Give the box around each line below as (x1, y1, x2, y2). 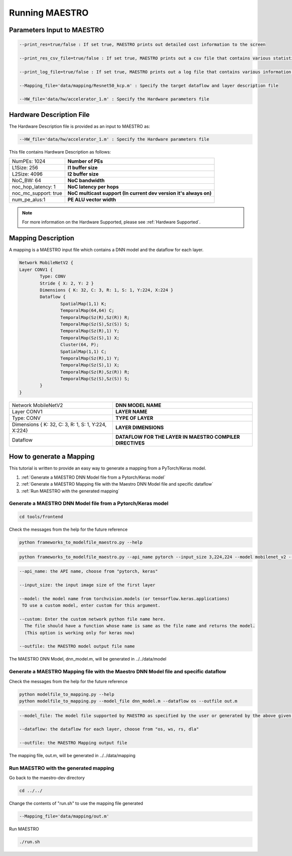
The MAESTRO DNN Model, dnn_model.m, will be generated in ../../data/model (9, 656, 166, 662)
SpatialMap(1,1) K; (60, 301, 107, 307)
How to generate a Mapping (9, 452, 95, 461)
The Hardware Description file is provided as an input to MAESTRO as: (9, 123, 150, 129)
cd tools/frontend (19, 514, 63, 520)
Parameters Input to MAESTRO (9, 26, 104, 34)
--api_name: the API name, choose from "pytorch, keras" (19, 568, 158, 574)
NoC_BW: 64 (12, 177, 41, 184)
